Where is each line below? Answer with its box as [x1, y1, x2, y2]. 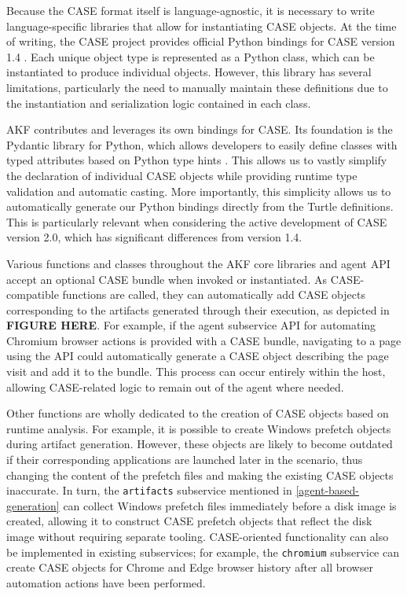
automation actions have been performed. [6, 574, 206, 590]
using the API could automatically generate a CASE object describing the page [6, 348, 389, 364]
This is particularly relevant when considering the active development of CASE [6, 213, 387, 230]
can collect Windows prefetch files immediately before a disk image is [63, 497, 397, 513]
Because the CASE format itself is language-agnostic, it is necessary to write [6, 2, 375, 18]
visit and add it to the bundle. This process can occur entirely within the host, [6, 363, 386, 380]
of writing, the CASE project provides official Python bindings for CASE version [6, 33, 395, 50]
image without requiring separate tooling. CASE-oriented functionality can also [6, 528, 389, 545]
